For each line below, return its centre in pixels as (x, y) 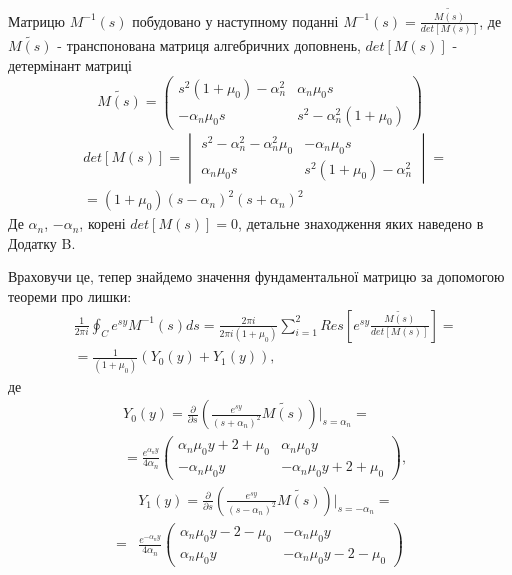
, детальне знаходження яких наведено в (361, 223)
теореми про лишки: (70, 296)
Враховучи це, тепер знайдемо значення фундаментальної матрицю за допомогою (256, 276)
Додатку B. (42, 242)
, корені (102, 223)
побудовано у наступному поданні (235, 20)
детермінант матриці (70, 65)
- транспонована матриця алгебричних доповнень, (209, 45)
